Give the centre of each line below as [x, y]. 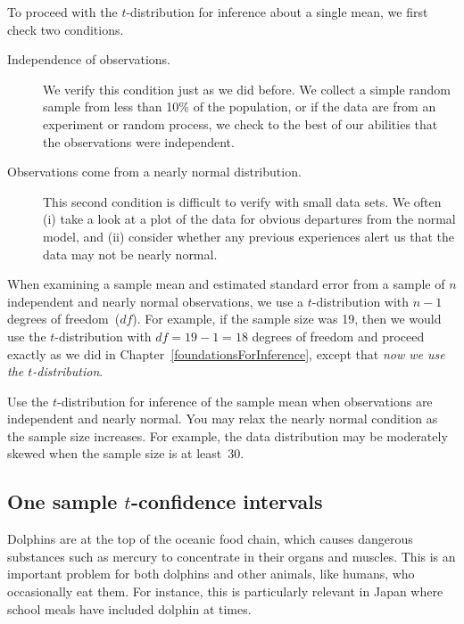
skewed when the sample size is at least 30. [126, 453]
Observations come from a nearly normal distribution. [154, 172]
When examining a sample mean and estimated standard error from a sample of [226, 284]
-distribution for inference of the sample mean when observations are [245, 401]
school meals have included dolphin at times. [129, 608]
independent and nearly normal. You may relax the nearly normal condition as [223, 419]
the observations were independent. [139, 141]
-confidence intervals [227, 501]
